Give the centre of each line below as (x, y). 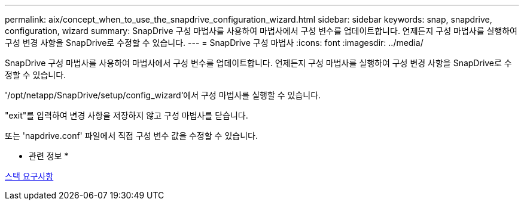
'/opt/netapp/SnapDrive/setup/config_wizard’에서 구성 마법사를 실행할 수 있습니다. (163, 95)
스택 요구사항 (29, 176)
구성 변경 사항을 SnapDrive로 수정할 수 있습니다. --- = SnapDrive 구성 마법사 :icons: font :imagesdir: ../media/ (214, 43)
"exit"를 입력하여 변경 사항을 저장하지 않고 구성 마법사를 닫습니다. (127, 115)
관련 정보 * (49, 156)
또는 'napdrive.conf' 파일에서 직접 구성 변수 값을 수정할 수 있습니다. (131, 136)
